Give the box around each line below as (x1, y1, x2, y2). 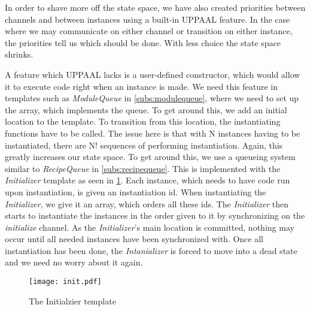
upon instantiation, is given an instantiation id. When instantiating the (5, 185, 266, 198)
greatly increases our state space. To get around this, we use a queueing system (5, 150, 296, 163)
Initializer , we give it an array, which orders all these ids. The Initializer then (5, 197, 288, 210)
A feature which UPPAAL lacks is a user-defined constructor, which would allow (5, 68, 300, 80)
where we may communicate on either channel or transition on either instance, (5, 25, 293, 37)
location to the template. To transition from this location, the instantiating (5, 115, 281, 128)
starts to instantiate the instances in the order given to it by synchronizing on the (5, 209, 305, 222)
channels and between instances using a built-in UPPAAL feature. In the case (5, 13, 290, 25)
